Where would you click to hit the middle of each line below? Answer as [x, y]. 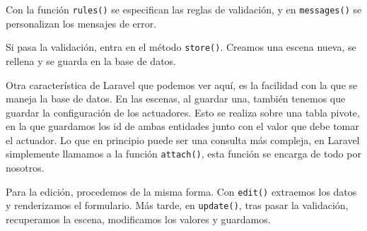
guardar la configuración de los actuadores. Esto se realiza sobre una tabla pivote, [183, 112]
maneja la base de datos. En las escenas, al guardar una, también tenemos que [176, 99]
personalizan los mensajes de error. [81, 23]
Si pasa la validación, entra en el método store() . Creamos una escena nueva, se [181, 47]
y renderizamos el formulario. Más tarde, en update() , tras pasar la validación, [177, 205]
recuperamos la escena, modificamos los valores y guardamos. [138, 219]
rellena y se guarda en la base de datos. [91, 60]
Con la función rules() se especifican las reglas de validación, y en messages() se [184, 9]
